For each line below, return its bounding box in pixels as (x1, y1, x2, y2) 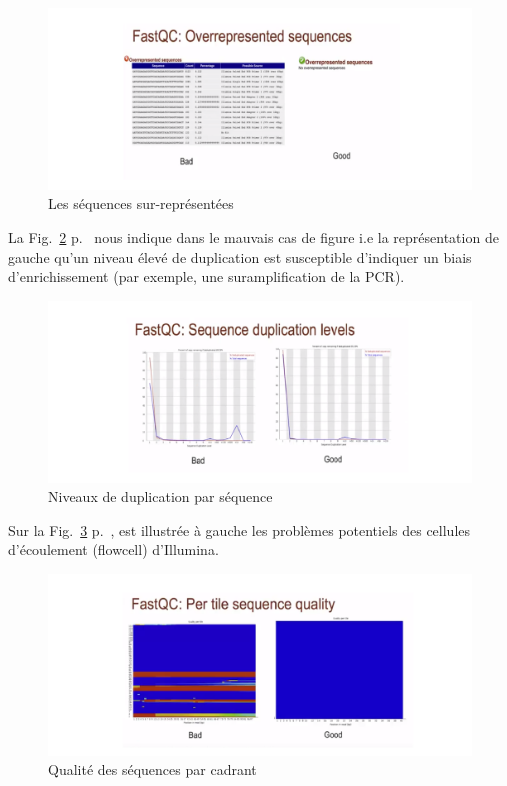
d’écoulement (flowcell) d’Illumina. (8, 539, 219, 560)
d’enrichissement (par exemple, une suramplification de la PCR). (8, 266, 405, 287)
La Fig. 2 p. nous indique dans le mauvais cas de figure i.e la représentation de (8, 226, 499, 247)
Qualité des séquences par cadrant (48, 759, 257, 780)
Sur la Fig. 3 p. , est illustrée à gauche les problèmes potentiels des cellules (8, 519, 471, 540)
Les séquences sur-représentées (48, 193, 234, 214)
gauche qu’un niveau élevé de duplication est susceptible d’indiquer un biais (8, 246, 472, 267)
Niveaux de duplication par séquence (48, 486, 273, 507)
